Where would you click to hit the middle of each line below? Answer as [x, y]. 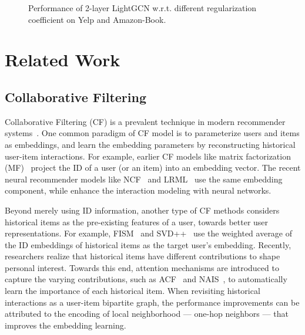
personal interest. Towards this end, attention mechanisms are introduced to [142, 267]
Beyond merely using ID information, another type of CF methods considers [142, 210]
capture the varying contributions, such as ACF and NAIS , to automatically [146, 279]
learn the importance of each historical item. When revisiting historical [133, 291]
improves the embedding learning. [66, 325]
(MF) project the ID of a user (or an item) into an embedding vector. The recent [153, 167]
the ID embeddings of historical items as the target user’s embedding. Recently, [148, 244]
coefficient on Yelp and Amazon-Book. [97, 19]
